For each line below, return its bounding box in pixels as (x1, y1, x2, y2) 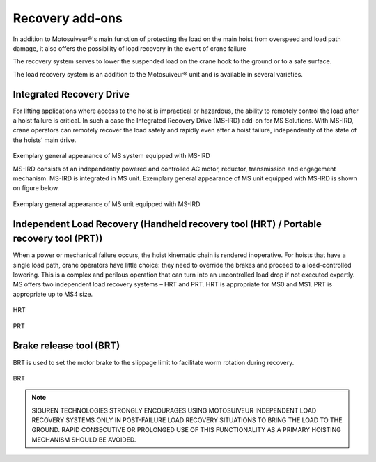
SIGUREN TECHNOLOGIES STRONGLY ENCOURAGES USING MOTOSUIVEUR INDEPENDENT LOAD (31, 406, 317, 415)
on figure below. (13, 184, 59, 192)
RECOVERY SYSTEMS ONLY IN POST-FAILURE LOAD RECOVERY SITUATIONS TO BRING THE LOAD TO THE (31, 416, 343, 424)
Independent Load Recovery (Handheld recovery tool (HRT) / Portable (13, 218, 322, 230)
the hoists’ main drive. (13, 136, 77, 144)
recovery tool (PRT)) (13, 233, 103, 245)
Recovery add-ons (13, 10, 123, 26)
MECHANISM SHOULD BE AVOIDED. (31, 436, 136, 444)
